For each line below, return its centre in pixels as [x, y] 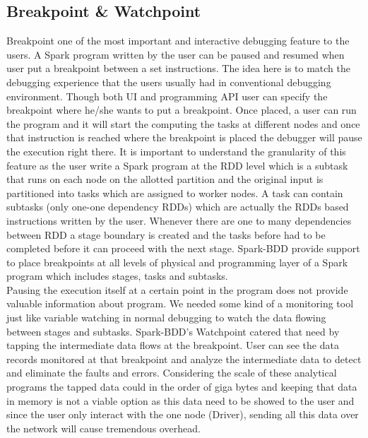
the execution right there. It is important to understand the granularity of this [176, 151]
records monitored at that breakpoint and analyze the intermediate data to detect [184, 359]
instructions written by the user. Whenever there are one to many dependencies [179, 220]
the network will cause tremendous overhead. [103, 428]
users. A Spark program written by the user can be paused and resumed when [176, 54]
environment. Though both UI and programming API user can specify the [167, 96]
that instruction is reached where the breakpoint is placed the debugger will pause [184, 137]
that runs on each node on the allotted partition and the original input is [165, 179]
